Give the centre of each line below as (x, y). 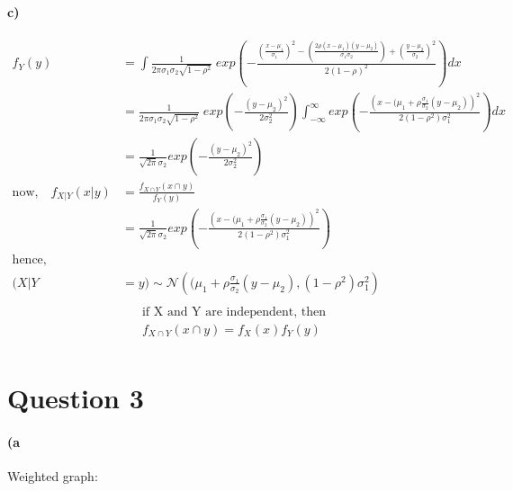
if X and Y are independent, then (234, 312)
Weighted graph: (53, 476)
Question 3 (76, 398)
